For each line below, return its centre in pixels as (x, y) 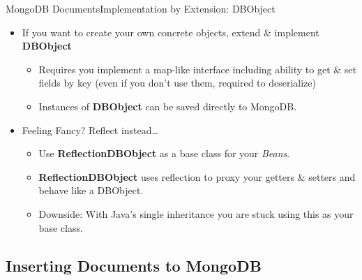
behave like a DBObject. (91, 190)
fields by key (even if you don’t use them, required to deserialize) (177, 83)
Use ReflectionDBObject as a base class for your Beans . (164, 153)
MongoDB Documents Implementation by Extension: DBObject (141, 8)
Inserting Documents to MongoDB (134, 265)
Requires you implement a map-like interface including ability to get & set (197, 69)
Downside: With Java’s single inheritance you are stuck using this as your (196, 213)
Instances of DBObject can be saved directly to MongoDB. (168, 106)
